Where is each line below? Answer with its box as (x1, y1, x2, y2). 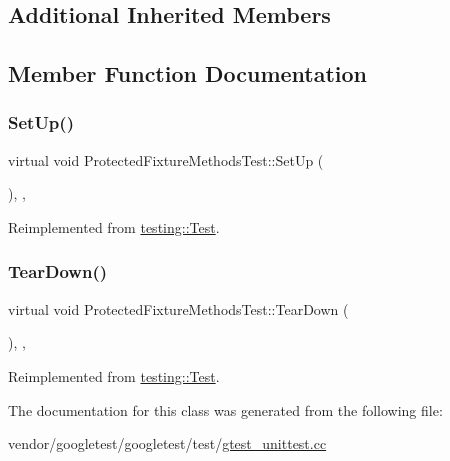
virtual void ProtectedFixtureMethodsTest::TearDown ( (8, 298, 349, 319)
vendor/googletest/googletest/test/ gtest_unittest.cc (8, 433, 327, 454)
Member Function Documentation (8, 58, 368, 89)
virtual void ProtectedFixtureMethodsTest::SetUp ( (8, 149, 324, 170)
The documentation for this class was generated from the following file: (8, 399, 443, 420)
